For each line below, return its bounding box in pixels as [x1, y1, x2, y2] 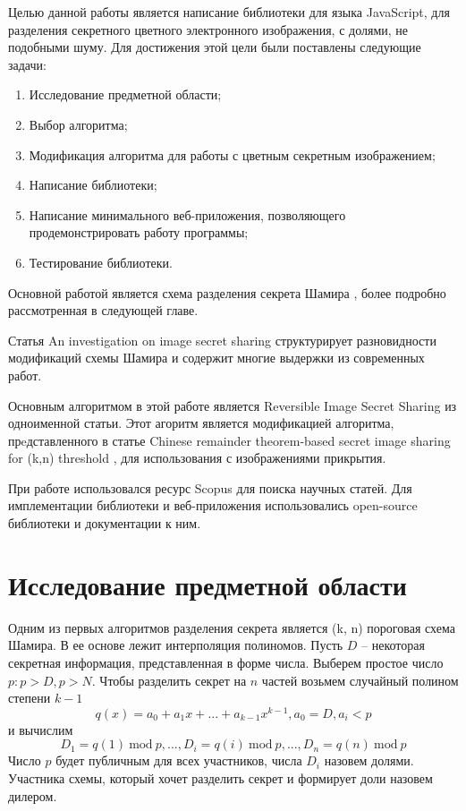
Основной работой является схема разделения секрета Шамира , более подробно [8, 283, 446, 302]
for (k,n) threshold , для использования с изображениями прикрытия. [8, 448, 386, 467]
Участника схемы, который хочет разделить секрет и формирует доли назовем [8, 769, 433, 788]
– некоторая [361, 636, 425, 654]
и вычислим [8, 720, 73, 738]
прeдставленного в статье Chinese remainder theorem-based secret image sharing [8, 431, 451, 449]
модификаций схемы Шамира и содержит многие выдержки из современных [8, 348, 425, 367]
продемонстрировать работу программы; [29, 223, 249, 242]
